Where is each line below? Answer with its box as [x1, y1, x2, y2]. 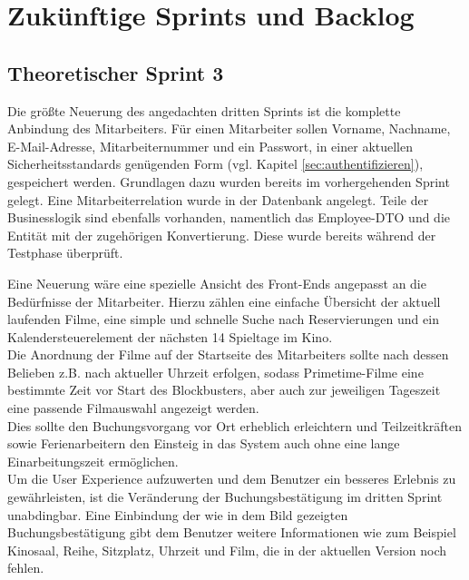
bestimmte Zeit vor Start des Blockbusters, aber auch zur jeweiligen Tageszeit [7, 380, 441, 399]
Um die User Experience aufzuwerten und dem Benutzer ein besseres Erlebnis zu [7, 469, 456, 488]
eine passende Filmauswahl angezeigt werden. [7, 398, 259, 418]
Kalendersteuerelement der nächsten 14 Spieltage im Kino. [7, 327, 333, 346]
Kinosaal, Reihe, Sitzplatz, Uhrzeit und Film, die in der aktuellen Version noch [7, 540, 447, 559]
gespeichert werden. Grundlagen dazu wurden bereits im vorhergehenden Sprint [7, 172, 450, 191]
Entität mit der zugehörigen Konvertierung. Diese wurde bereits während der [7, 225, 436, 244]
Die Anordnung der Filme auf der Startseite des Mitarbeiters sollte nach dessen [7, 345, 449, 364]
